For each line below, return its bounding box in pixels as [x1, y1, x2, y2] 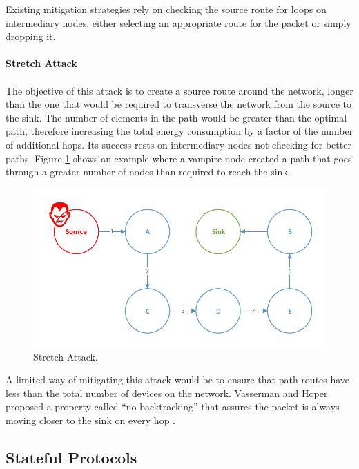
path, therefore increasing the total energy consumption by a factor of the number [6, 124, 353, 138]
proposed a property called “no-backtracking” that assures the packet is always [6, 399, 340, 414]
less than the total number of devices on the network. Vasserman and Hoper [6, 385, 328, 400]
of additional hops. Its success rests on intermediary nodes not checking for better [6, 137, 351, 151]
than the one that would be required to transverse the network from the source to [6, 97, 351, 111]
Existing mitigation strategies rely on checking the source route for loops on [6, 2, 327, 16]
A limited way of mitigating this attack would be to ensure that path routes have [6, 372, 350, 387]
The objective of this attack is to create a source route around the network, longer [6, 83, 353, 97]
